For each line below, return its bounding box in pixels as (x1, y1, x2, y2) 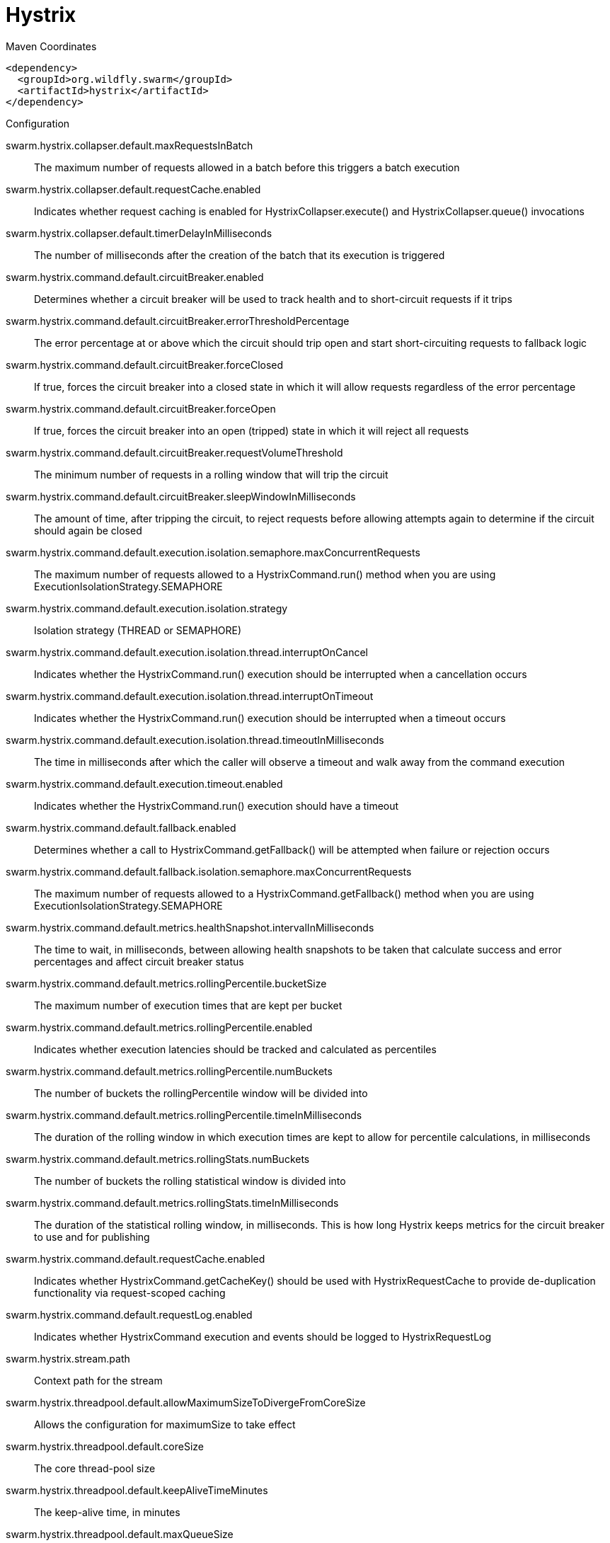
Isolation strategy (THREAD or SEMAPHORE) (34, 624, 242, 636)
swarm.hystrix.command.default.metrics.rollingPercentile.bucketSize (6, 977, 327, 990)
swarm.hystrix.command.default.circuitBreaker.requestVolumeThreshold (6, 446, 343, 459)
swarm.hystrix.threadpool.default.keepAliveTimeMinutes (6, 1484, 268, 1496)
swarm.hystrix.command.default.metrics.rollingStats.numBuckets (6, 1152, 310, 1165)
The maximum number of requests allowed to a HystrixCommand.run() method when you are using (34, 568, 496, 580)
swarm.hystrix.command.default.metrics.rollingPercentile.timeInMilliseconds (6, 1108, 362, 1121)
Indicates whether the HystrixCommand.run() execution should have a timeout (34, 799, 399, 812)
